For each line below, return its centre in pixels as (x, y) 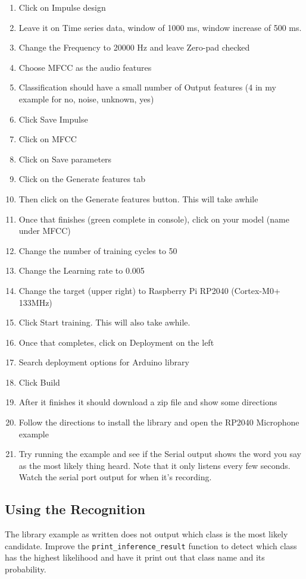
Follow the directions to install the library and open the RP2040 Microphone (159, 422)
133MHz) (35, 302)
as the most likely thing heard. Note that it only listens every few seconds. (154, 465)
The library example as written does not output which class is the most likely (146, 534)
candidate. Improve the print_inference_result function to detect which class (151, 545)
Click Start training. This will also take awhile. (104, 322)
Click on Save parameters (65, 159)
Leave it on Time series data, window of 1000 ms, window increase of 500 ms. (160, 27)
